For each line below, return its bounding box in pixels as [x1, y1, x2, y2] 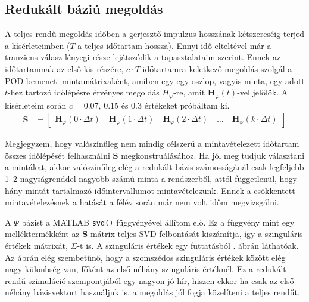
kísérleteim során [5, 98, 67, 111]
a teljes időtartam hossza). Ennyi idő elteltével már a [77, 39, 271, 51]
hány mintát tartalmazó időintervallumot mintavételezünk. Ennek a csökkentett [5, 184, 295, 196]
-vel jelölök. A [237, 86, 288, 98]
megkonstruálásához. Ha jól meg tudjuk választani [121, 149, 305, 161]
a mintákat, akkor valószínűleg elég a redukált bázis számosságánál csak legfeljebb [5, 161, 304, 173]
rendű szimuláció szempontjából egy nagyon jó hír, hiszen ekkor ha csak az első [5, 274, 294, 286]
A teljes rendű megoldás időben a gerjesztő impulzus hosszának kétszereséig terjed [5, 27, 305, 40]
